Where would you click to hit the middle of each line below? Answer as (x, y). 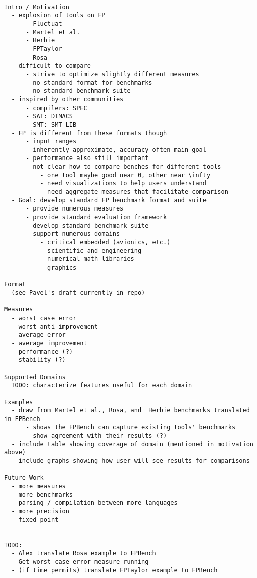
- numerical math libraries (87, 259)
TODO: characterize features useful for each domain (102, 385)
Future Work (24, 478)
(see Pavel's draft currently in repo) (78, 293)
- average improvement (49, 343)
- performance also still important (87, 158)
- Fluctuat (44, 23)
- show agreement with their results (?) (96, 436)
